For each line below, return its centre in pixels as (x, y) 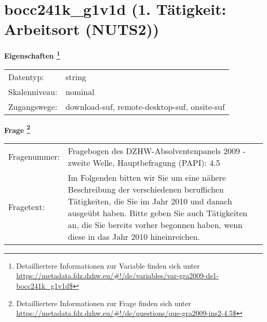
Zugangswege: (33, 106)
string (76, 77)
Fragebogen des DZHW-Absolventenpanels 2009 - (157, 150)
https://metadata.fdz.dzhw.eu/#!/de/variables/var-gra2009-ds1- (118, 276)
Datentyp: (26, 77)
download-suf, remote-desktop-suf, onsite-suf (145, 106)
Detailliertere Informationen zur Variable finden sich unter (108, 265)
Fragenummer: (34, 157)
